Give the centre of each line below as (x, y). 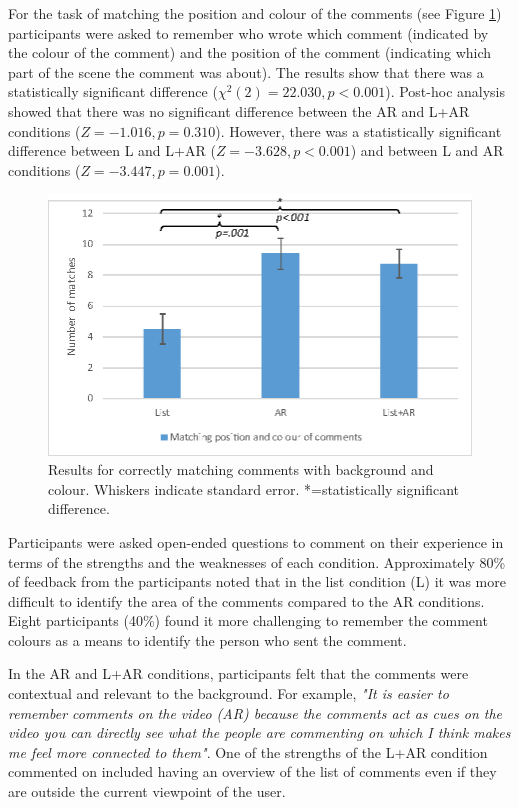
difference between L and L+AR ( (112, 150)
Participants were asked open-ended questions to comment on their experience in (256, 541)
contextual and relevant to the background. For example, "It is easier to (228, 693)
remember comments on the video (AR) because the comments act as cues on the (255, 712)
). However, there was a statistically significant (358, 130)
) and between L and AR (427, 150)
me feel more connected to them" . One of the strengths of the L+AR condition (248, 751)
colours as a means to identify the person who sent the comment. (207, 639)
